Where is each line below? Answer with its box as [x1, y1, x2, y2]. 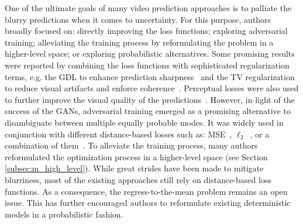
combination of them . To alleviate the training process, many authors [5, 139, 258, 151]
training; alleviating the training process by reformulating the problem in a [5, 36, 274, 48]
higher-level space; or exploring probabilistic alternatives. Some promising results [5, 47, 295, 60]
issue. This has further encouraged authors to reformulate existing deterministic [5, 197, 291, 209]
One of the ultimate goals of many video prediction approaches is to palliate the [5, 2, 292, 13]
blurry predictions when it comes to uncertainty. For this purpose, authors [5, 13, 271, 25]
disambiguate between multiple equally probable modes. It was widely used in [5, 116, 284, 128]
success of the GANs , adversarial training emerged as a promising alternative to [5, 105, 291, 117]
